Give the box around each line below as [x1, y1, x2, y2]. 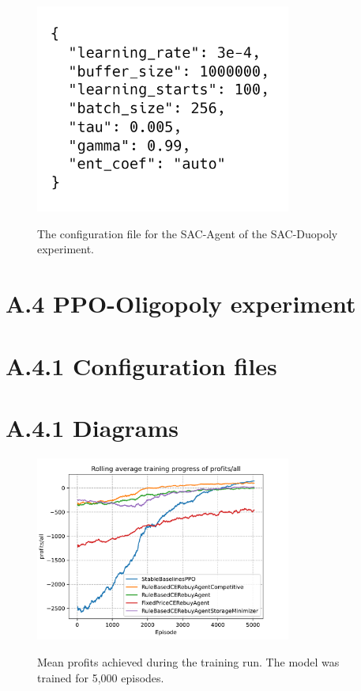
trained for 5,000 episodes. [37, 669, 164, 685]
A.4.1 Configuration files [6, 349, 277, 382]
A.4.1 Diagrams [6, 412, 179, 444]
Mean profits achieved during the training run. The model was [37, 654, 340, 670]
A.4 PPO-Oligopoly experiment [6, 287, 356, 320]
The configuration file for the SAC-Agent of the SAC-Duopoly [37, 225, 338, 241]
